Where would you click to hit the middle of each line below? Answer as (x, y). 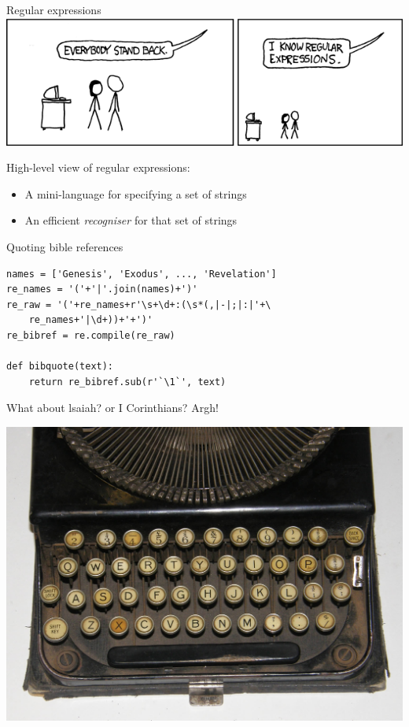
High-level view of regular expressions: (98, 167)
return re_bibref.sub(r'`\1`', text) (127, 382)
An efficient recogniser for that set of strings (131, 220)
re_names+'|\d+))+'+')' (91, 320)
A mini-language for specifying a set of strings (136, 193)
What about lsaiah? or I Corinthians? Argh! (112, 408)
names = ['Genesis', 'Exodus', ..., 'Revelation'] (142, 274)
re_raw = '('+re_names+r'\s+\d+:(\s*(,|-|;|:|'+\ (139, 304)
